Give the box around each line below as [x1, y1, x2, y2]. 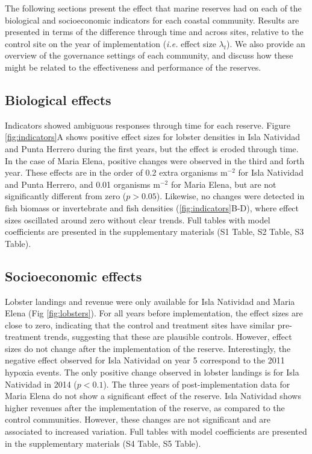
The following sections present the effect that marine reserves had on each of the [5, 2, 302, 14]
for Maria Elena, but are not [170, 177, 276, 190]
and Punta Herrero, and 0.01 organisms [5, 177, 151, 190]
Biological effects [5, 90, 111, 109]
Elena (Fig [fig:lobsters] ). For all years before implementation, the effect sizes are [5, 307, 303, 319]
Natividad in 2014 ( [5, 377, 77, 390]
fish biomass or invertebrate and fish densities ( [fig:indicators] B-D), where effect [5, 201, 299, 214]
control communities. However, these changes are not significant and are [5, 413, 271, 426]
